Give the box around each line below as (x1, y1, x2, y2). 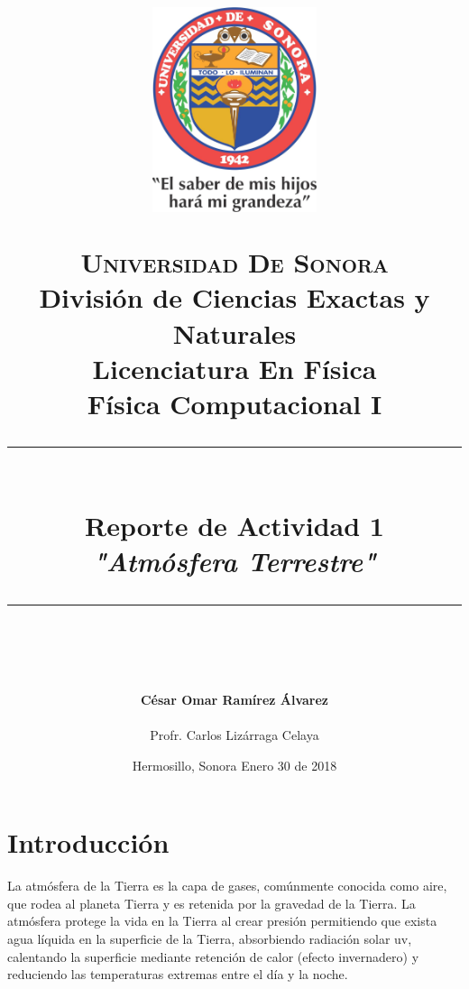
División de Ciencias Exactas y (39, 279, 430, 316)
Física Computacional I (87, 384, 382, 421)
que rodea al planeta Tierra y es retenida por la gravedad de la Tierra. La (7, 893, 416, 912)
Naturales (172, 314, 297, 351)
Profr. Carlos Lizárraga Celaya (150, 726, 319, 744)
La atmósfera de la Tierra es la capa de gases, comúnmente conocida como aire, (7, 876, 447, 895)
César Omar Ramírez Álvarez (140, 689, 329, 708)
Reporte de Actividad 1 (85, 507, 384, 544)
